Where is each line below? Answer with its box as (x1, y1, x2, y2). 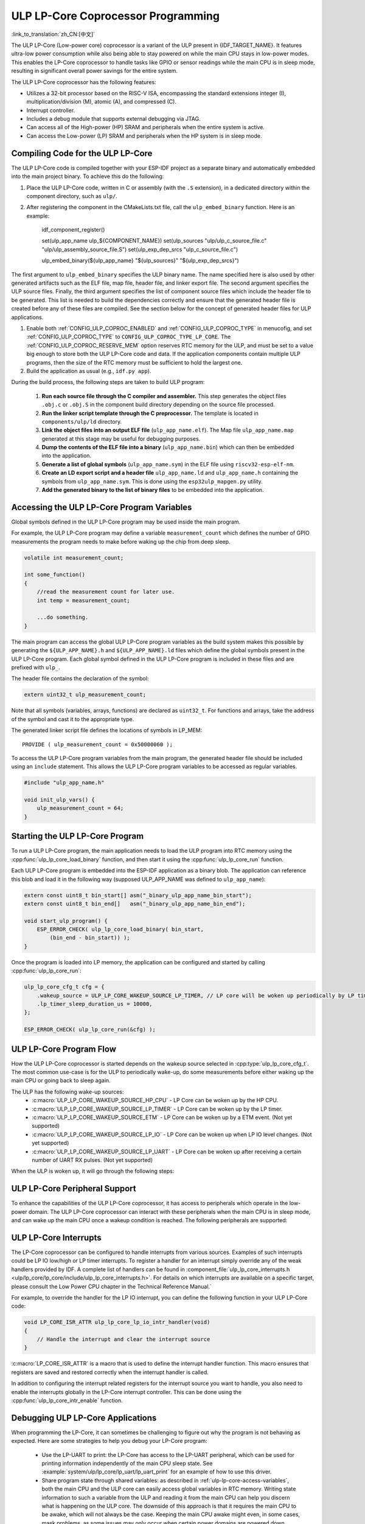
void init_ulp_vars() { (24, 796, 96, 803)
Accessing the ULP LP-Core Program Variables (11, 502, 192, 512)
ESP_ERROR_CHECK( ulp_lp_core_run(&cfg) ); (24, 1026, 156, 1033)
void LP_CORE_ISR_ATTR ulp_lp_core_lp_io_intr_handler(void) (24, 1319, 210, 1326)
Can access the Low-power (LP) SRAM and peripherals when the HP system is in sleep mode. (26, 132, 262, 140)
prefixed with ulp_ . (11, 663, 60, 671)
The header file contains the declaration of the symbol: (11, 675, 149, 682)
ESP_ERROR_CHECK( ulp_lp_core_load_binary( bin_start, (36, 926, 204, 933)
